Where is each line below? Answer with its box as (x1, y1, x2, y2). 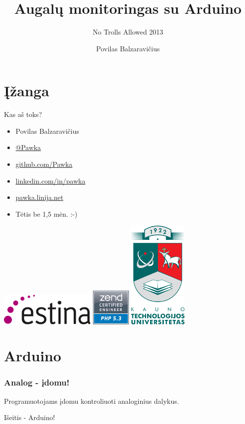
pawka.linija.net (15, 192, 63, 202)
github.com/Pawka (15, 159, 73, 169)
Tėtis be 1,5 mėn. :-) (15, 208, 78, 219)
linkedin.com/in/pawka (15, 175, 86, 186)
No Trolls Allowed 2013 (92, 27, 163, 37)
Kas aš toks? (4, 109, 42, 119)
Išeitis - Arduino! (4, 412, 55, 423)
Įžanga (4, 80, 49, 101)
